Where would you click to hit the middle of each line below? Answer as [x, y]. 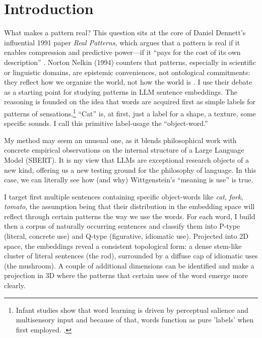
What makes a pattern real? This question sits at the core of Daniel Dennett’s [125, 32]
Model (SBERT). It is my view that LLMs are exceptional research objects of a [126, 159]
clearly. [15, 285]
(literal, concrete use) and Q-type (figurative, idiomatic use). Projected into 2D [126, 236]
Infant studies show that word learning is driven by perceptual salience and [132, 310]
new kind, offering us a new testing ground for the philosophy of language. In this [130, 170]
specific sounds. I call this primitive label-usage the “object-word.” [106, 123]
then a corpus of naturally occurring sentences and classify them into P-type [122, 226]
